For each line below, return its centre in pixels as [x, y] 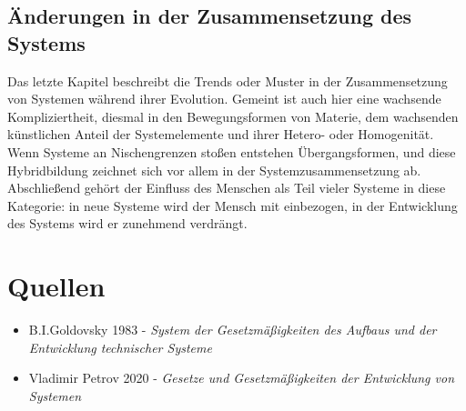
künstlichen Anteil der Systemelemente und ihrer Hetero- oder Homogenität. [221, 134]
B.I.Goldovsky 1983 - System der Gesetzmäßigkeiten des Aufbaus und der [233, 330]
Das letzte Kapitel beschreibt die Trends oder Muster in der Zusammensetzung [228, 80]
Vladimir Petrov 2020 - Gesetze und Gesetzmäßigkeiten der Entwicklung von [242, 378]
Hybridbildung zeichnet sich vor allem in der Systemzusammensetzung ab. [214, 170]
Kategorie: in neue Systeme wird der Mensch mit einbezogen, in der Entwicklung [233, 205]
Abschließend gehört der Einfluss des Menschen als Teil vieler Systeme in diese [227, 188]
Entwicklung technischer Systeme [120, 347]
